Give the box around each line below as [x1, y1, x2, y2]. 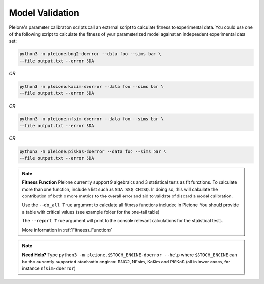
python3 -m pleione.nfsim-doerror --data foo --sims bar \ [19, 116, 164, 122]
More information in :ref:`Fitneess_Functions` [22, 227, 113, 233]
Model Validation [9, 7, 79, 18]
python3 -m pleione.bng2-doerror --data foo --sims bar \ [19, 51, 161, 57]
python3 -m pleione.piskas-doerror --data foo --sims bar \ [19, 149, 167, 154]
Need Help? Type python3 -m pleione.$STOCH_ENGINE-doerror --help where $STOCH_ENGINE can [22, 252, 237, 258]
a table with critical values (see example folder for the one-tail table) [22, 209, 160, 215]
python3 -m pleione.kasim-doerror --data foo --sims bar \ [19, 84, 164, 89]
